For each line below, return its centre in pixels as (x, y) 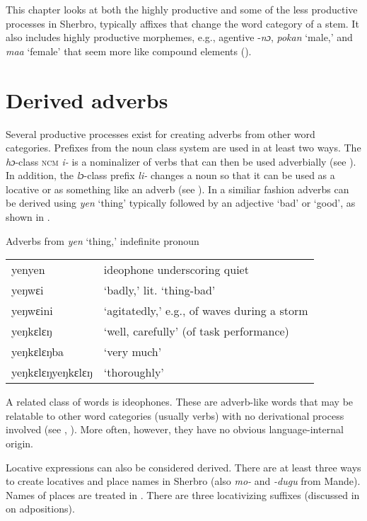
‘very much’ (133, 352)
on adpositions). (40, 509)
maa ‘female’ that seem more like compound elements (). (129, 51)
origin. (19, 443)
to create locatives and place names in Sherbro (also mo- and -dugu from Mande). (183, 481)
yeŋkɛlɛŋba (38, 352)
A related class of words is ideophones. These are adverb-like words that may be (180, 402)
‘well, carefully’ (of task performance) (196, 331)
